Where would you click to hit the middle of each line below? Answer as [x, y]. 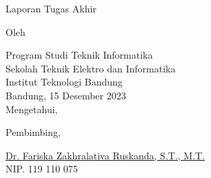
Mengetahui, [32, 109]
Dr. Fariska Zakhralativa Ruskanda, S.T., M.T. [105, 155]
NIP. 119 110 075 [42, 169]
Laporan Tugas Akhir [51, 8]
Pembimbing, [33, 132]
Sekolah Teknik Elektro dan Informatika [91, 68]
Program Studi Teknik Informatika [79, 55]
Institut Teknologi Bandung [64, 82]
